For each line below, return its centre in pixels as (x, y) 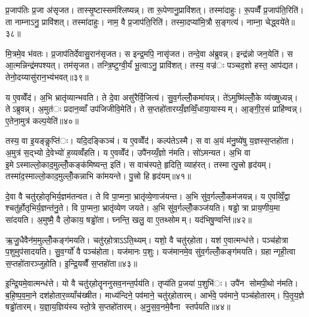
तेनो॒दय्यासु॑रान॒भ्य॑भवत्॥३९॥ (47, 76)
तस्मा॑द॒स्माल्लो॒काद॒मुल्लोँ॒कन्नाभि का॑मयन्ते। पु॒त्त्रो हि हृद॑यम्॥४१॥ (98, 176)
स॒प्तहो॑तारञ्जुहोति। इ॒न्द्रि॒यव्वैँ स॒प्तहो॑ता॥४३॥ (71, 263)
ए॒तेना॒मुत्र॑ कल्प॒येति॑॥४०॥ (42, 120)
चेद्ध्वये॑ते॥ (280, 21)
